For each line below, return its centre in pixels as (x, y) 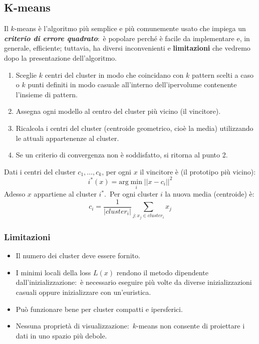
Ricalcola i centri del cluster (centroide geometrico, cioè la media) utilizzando (135, 128)
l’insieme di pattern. (47, 94)
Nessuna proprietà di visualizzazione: (72, 326)
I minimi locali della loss (53, 272)
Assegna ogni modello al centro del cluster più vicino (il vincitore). (118, 111)
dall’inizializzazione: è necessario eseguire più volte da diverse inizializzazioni (134, 282)
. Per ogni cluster (131, 194)
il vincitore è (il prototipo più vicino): (198, 171)
